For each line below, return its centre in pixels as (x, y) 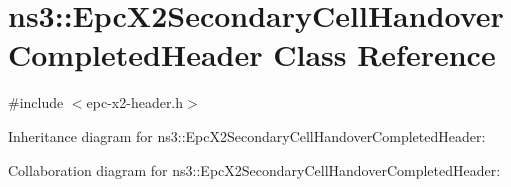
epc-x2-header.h (135, 102)
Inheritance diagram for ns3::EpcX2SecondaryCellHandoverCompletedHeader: (247, 135)
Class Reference (384, 54)
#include (36, 102)
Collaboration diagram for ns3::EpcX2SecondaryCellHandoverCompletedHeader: (254, 169)
